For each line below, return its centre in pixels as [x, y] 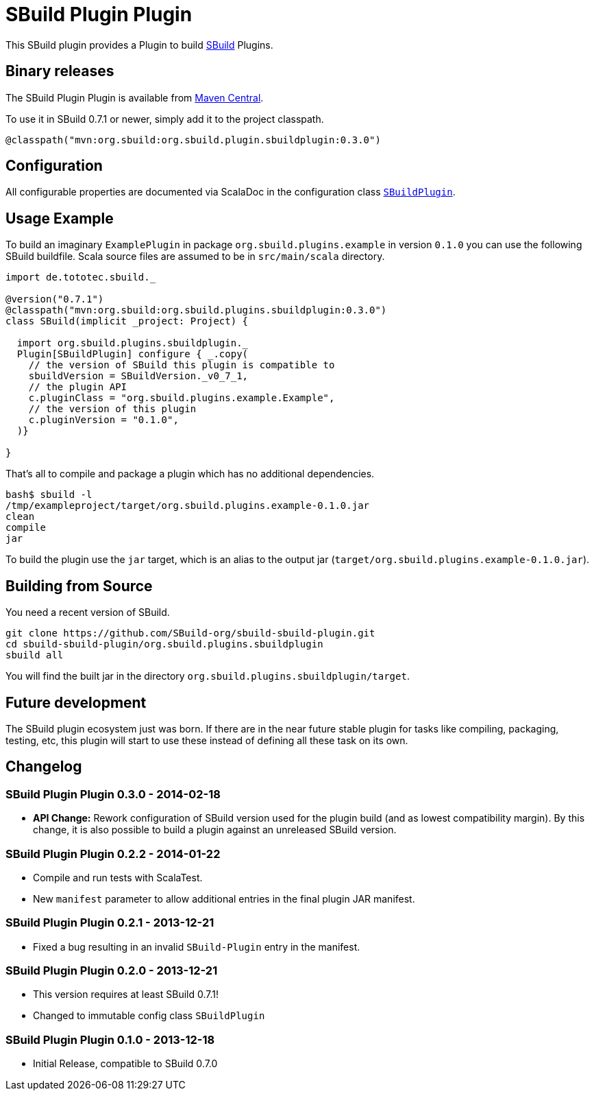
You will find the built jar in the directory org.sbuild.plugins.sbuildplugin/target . [208, 676]
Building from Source [79, 586]
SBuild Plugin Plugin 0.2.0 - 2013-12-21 [112, 971]
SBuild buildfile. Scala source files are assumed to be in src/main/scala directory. [195, 257]
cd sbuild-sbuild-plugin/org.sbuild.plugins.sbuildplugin [164, 644]
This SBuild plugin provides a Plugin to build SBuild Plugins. [139, 45]
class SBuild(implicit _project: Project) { [127, 321]
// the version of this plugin [112, 409]
